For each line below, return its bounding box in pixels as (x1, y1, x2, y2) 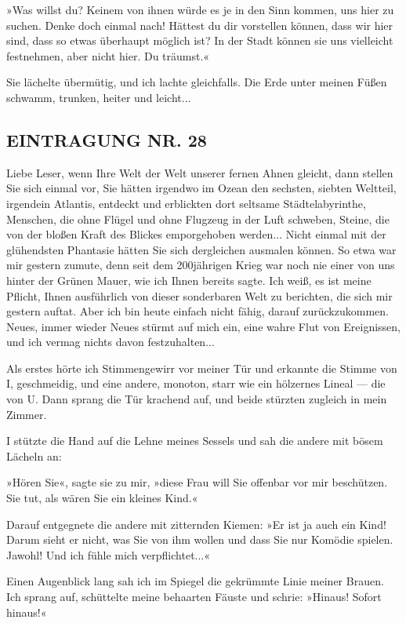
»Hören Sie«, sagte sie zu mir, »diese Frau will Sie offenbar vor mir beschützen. (6, 474, 388, 490)
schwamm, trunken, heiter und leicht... (6, 89, 191, 105)
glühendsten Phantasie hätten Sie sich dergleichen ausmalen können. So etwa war (6, 241, 397, 257)
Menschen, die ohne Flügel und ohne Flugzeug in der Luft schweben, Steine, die (6, 210, 390, 227)
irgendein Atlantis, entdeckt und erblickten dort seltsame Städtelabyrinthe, (6, 195, 366, 211)
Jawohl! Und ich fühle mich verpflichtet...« (6, 546, 211, 563)
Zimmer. (6, 406, 47, 422)
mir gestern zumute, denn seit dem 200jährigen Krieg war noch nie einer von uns (6, 257, 395, 273)
